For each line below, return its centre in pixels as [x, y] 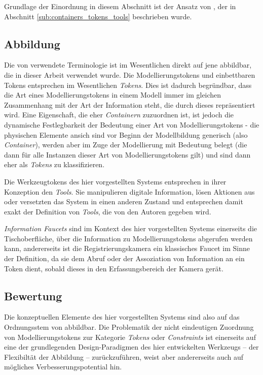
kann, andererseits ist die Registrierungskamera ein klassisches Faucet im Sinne [127, 248]
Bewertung [33, 295]
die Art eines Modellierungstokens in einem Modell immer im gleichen [113, 95]
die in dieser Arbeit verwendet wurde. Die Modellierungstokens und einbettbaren [130, 74]
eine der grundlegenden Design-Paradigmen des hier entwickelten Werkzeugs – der [131, 347]
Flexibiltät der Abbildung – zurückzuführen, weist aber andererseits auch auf [124, 356]
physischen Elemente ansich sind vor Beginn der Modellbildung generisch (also [126, 134]
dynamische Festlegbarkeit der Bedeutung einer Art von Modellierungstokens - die [132, 124]
